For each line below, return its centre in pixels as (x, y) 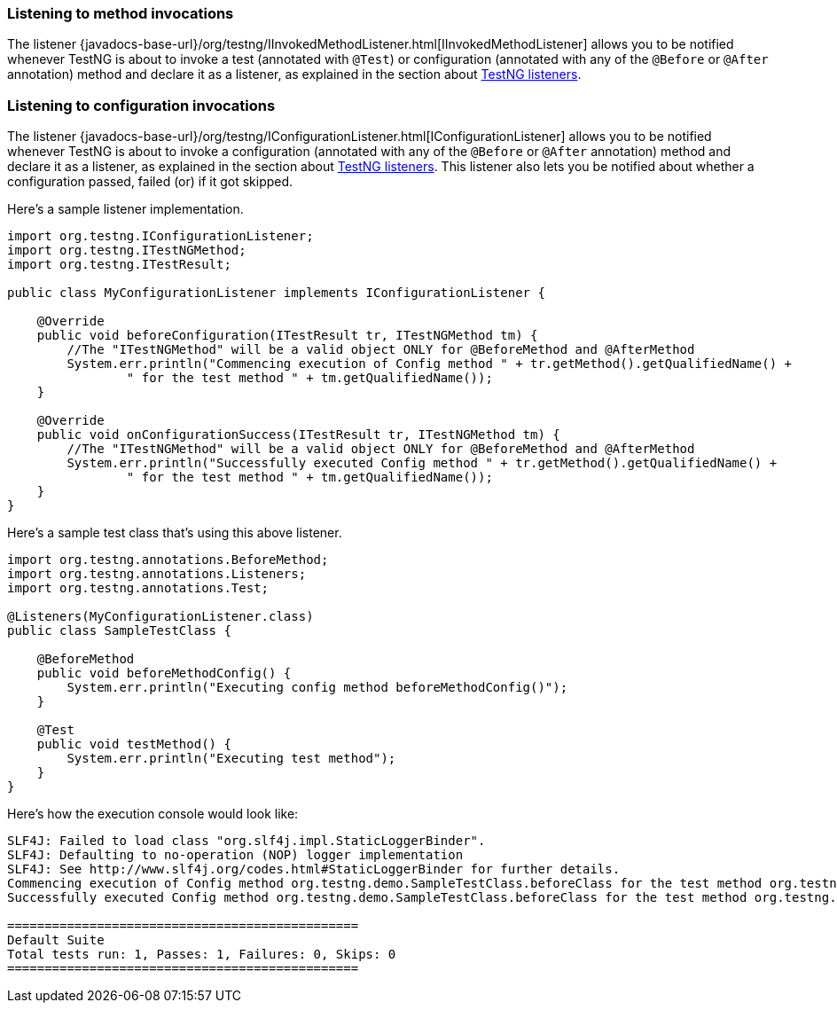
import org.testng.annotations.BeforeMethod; (168, 560)
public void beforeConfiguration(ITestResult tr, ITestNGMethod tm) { (287, 336)
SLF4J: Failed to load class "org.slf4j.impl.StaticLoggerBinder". (246, 841)
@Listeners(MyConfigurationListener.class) (160, 617)
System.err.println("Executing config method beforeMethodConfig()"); (317, 688)
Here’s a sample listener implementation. (125, 209)
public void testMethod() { (134, 744)
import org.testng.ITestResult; (119, 265)
